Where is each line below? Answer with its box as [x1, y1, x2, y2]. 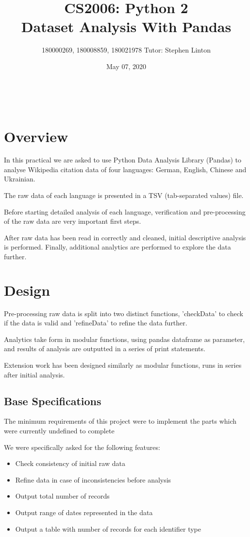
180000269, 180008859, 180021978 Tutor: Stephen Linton [42, 45, 211, 55]
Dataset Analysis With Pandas [21, 17, 232, 36]
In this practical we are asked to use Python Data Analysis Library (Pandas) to [4, 155, 242, 165]
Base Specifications [4, 393, 101, 408]
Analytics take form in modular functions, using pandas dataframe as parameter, [4, 334, 245, 344]
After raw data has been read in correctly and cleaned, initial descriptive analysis [4, 232, 246, 242]
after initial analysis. [4, 369, 65, 379]
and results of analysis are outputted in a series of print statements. [4, 343, 205, 354]
